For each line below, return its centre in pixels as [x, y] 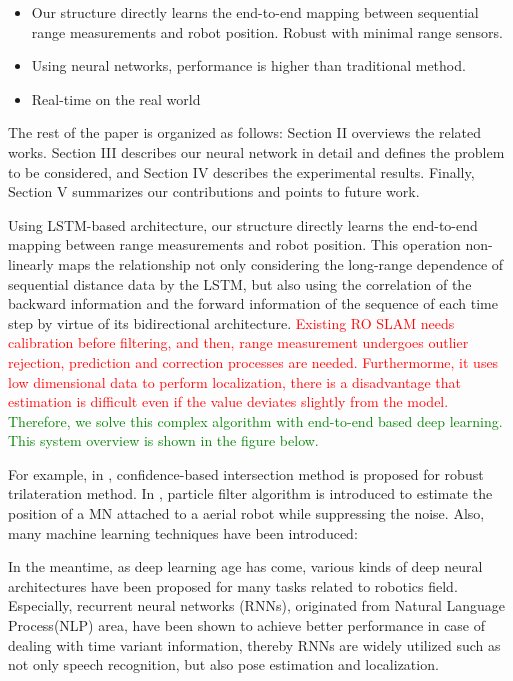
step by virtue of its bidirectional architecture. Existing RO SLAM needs [231, 322]
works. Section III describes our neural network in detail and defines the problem [256, 151]
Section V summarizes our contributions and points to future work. [214, 191]
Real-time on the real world [116, 98]
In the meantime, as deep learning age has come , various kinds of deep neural [245, 566]
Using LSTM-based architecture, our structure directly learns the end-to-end [243, 224]
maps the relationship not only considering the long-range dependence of [281, 263]
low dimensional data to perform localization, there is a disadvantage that [235, 381]
